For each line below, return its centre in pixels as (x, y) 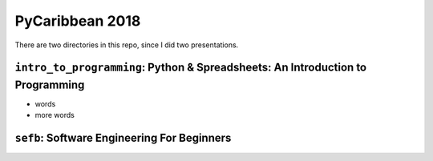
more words (55, 115)
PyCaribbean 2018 (78, 21)
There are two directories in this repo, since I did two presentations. (127, 45)
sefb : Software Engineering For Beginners (123, 138)
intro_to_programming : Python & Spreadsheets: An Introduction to (191, 68)
